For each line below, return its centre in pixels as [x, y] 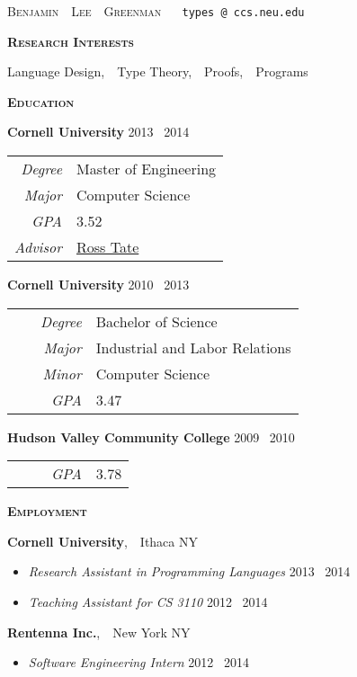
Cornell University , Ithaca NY [103, 541]
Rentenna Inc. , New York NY [99, 632]
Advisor [38, 247]
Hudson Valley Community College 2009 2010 [151, 436]
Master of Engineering [147, 169]
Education [41, 101]
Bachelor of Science [156, 321]
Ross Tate [108, 247]
